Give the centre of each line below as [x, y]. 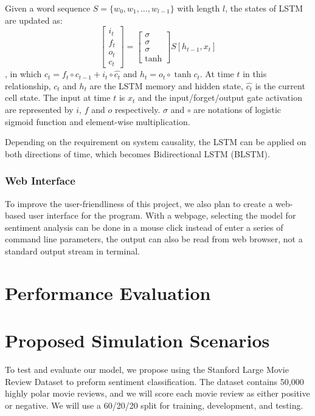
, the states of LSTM [264, 8]
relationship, [28, 85]
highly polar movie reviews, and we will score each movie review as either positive [157, 393]
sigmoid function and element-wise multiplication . [98, 121]
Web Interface [40, 181]
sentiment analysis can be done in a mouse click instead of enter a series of [144, 227]
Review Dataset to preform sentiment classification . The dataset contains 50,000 [154, 381]
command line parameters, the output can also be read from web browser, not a [154, 239]
